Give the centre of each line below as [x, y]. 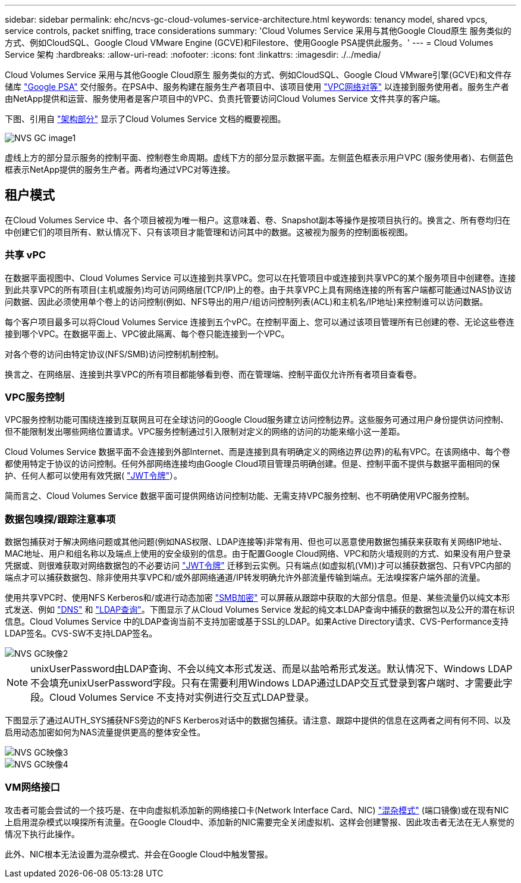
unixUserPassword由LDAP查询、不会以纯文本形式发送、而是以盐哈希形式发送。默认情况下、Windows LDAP [272, 669]
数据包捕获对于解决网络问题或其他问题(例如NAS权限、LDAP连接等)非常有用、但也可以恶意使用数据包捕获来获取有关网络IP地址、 [256, 542]
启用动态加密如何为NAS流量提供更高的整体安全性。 [105, 732]
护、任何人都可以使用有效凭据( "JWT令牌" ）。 [93, 476]
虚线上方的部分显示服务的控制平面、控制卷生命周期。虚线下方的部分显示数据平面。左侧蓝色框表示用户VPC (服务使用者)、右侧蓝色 [259, 157]
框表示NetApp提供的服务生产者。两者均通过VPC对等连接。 [120, 169]
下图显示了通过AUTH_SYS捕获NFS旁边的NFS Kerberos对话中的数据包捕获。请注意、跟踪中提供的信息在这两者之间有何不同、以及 [258, 720]
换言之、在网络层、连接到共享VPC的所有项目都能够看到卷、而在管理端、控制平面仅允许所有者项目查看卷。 [213, 374]
